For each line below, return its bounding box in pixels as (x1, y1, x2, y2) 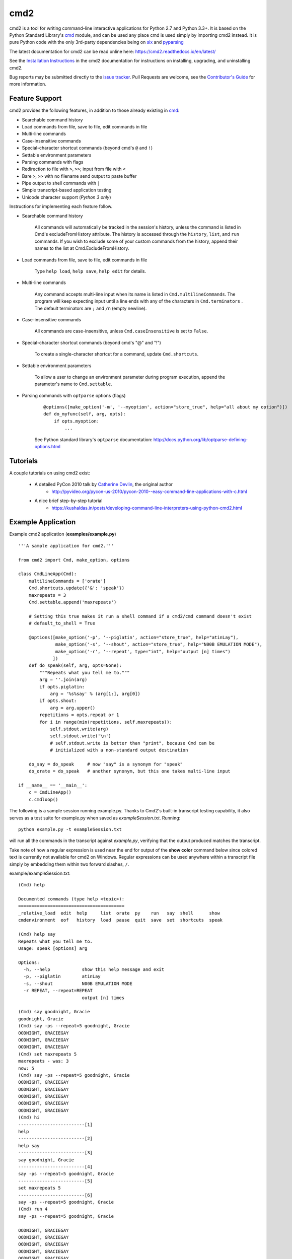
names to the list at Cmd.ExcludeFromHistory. (34, 245, 129, 251)
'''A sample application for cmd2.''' (18, 543, 114, 548)
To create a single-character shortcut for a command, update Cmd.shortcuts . (34, 351, 199, 357)
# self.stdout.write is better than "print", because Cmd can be (50, 740, 215, 746)
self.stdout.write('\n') (50, 733, 112, 739)
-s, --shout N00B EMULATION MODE (23, 981, 133, 987)
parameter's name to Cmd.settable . (34, 381, 113, 387)
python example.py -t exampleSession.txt (18, 826, 122, 832)
